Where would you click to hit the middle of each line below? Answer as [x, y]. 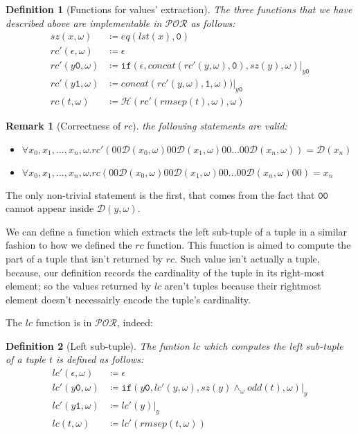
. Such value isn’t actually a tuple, [247, 258]
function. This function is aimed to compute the [249, 245]
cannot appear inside [50, 208]
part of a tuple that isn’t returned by [84, 258]
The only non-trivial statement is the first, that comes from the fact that [160, 194]
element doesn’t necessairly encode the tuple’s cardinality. [128, 299]
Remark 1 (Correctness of [63, 125]
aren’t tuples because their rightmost [243, 286]
